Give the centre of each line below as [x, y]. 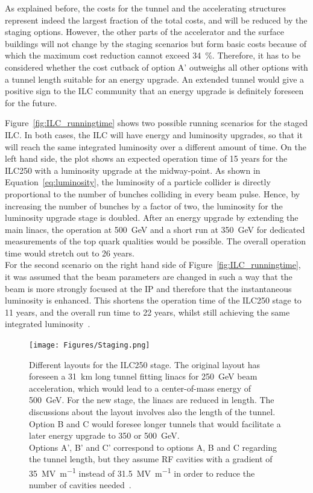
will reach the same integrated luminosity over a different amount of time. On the [156, 146]
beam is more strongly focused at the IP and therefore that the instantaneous [148, 288]
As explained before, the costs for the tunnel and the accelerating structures [146, 8]
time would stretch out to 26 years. [70, 253]
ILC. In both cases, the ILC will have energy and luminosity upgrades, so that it [154, 134]
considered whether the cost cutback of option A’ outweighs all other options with [156, 67]
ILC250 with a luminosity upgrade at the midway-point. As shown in [133, 170]
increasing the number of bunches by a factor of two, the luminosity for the [144, 205]
